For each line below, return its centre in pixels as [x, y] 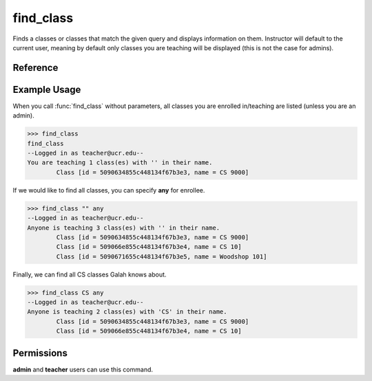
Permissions [40, 353]
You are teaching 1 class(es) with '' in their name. [120, 163]
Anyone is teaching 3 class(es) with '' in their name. [124, 228]
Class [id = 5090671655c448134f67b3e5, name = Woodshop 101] [162, 257]
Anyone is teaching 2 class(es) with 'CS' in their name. [127, 312]
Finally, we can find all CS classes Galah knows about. [90, 274]
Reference [35, 68]
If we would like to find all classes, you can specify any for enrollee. [109, 190]
